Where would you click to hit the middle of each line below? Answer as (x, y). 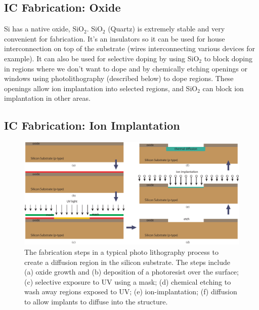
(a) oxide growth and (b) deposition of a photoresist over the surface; (132, 272)
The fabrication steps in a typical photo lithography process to (121, 252)
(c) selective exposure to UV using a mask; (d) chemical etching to (128, 281)
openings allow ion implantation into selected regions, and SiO (101, 88)
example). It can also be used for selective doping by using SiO (102, 58)
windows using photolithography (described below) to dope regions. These (119, 78)
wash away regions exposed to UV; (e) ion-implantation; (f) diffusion (131, 292)
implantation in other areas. (47, 98)
